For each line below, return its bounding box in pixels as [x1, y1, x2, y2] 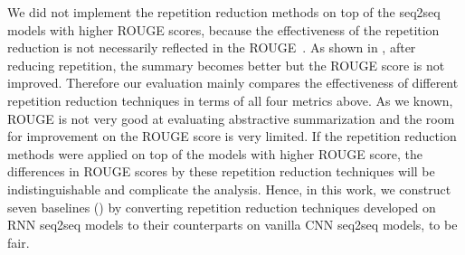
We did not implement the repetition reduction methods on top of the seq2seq [7, 3, 441, 21]
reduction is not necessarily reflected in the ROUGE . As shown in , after [7, 38, 416, 57]
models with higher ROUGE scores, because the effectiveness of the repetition [7, 20, 440, 39]
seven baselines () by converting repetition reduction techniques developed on [7, 197, 436, 216]
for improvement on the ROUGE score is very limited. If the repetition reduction [7, 127, 457, 146]
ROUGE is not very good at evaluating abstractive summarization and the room [7, 109, 455, 127]
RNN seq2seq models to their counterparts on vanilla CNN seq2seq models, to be [7, 215, 458, 234]
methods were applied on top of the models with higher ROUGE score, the [7, 144, 422, 163]
